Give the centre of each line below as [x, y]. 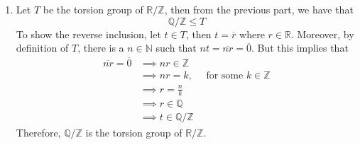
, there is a [101, 48]
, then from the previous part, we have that [259, 9]
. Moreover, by [322, 34]
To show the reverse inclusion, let [88, 34]
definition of [42, 48]
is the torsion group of [134, 132]
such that [176, 48]
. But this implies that [300, 48]
